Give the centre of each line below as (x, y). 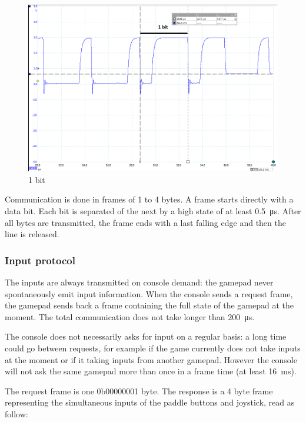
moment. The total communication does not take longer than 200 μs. (130, 316)
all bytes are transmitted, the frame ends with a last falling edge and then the (145, 222)
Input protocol (40, 260)
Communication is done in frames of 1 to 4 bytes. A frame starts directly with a (149, 199)
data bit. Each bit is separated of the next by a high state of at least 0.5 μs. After (153, 211)
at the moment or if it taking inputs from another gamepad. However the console (151, 359)
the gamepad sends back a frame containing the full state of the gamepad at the (149, 305)
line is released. (32, 234)
